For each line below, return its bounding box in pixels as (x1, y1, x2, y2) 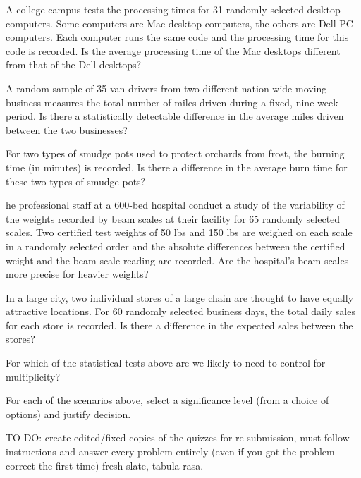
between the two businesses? (6, 122, 128, 137)
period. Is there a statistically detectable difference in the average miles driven (6, 109, 344, 123)
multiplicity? (6, 369, 61, 384)
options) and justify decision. (6, 406, 131, 421)
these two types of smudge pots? (6, 173, 146, 188)
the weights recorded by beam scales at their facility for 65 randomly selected (6, 211, 341, 226)
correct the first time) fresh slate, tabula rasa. (6, 458, 204, 472)
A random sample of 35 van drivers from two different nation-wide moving (6, 80, 327, 95)
